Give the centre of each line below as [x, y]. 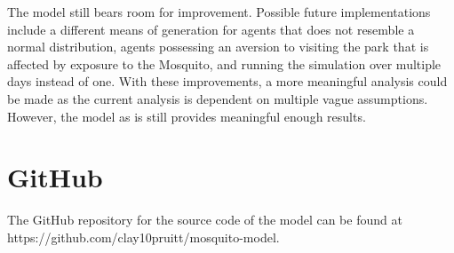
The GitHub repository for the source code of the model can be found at [205, 220]
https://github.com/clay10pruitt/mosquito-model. [143, 237]
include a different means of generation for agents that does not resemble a [211, 29]
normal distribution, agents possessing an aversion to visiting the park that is [218, 47]
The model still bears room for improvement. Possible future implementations [219, 12]
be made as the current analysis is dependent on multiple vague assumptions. [218, 98]
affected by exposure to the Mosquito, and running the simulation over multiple [224, 63]
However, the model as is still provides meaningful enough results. [187, 116]
